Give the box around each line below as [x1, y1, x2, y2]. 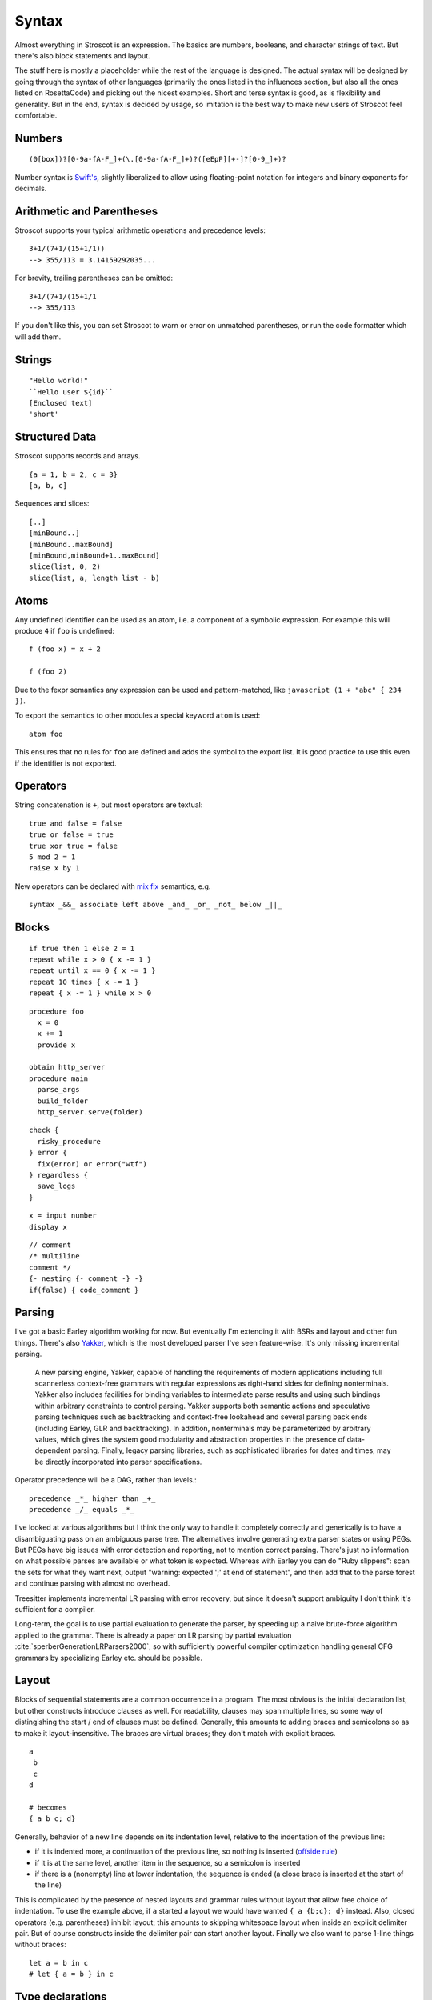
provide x [37, 1040, 76, 1050]
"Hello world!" [29, 376, 89, 386]
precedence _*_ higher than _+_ [29, 1494, 156, 1503]
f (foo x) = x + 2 [29, 645, 102, 654]
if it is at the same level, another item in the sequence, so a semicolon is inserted [34, 1858, 301, 1867]
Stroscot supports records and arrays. [14, 451, 141, 461]
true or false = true [29, 830, 114, 839]
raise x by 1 [29, 864, 80, 873]
